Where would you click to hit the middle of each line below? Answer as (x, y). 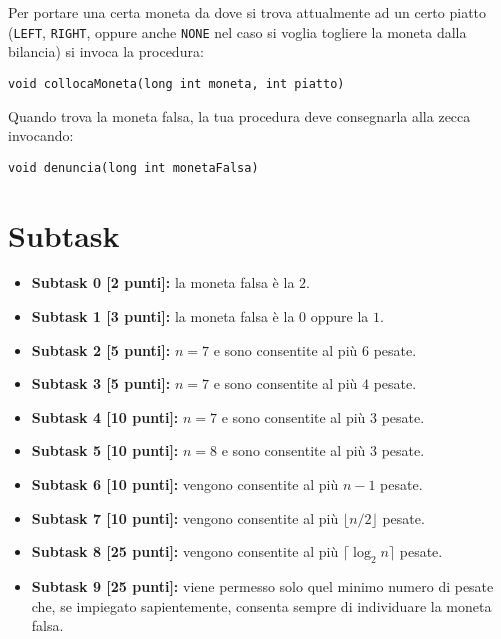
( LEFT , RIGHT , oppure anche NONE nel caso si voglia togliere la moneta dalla (237, 31)
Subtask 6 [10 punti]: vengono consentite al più (185, 484)
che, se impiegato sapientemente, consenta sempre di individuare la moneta (261, 605)
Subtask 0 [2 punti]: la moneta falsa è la (163, 282)
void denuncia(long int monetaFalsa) (133, 167)
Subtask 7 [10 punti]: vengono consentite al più (185, 517)
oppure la (339, 316)
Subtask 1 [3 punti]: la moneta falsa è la (163, 316)
